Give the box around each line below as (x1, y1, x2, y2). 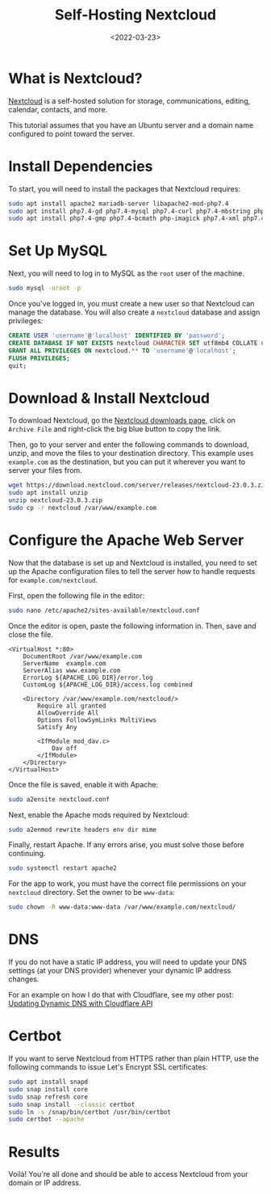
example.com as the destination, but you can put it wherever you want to (8, 457, 246, 466)
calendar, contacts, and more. (8, 104, 108, 114)
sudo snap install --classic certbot (8, 1100, 135, 1108)
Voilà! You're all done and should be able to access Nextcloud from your (8, 1170, 248, 1179)
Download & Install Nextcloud (8, 389, 211, 407)
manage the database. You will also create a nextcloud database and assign (8, 307, 261, 317)
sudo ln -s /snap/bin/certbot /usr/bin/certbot (8, 1108, 172, 1116)
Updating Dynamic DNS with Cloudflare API (8, 998, 153, 1008)
